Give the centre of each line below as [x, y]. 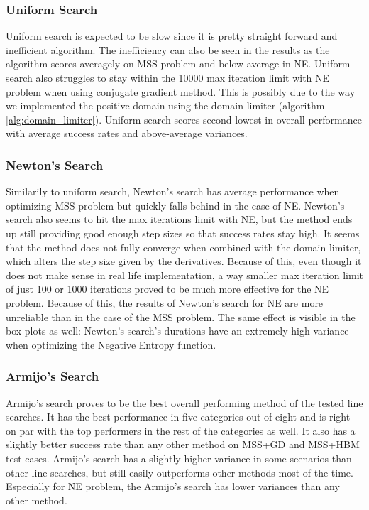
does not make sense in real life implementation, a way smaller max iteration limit [184, 275]
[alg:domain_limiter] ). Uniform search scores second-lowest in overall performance [184, 119]
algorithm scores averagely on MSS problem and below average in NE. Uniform [178, 64]
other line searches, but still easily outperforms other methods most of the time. [180, 472]
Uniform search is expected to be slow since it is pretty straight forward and [172, 36]
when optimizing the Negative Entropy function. [111, 344]
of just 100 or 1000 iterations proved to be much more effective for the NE [167, 289]
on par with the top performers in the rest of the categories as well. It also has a [181, 430]
